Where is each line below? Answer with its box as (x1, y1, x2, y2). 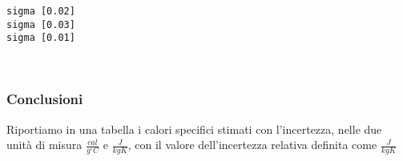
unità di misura (6, 136, 83, 153)
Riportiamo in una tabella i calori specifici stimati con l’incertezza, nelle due (6, 120, 382, 137)
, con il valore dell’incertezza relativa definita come (127, 136, 377, 153)
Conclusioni (6, 89, 83, 109)
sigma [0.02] (6, 6, 75, 17)
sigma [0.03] (6, 18, 75, 30)
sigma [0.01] (6, 32, 75, 44)
